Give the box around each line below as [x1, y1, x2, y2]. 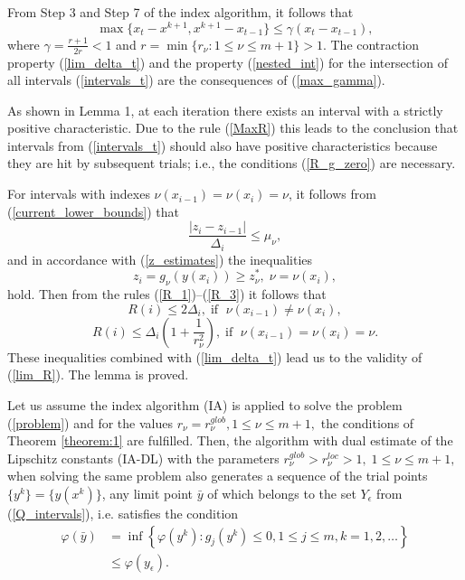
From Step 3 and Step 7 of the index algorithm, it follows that [7, 3, 354, 21]
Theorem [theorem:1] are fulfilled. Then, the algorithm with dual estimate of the [7, 431, 453, 450]
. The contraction [322, 34, 420, 53]
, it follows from [288, 184, 376, 203]
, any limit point [101, 483, 194, 502]
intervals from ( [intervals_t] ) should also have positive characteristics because [7, 136, 438, 154]
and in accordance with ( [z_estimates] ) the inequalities [7, 249, 313, 268]
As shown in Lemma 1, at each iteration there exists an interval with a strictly [7, 100, 443, 119]
